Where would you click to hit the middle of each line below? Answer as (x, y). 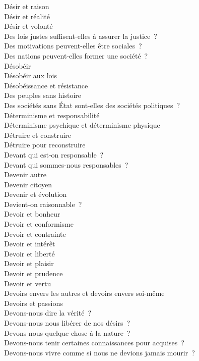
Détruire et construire (38, 135)
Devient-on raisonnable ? (43, 204)
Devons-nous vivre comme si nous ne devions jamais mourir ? (99, 352)
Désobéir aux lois (30, 75)
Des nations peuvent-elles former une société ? (76, 55)
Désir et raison (27, 6)
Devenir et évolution (36, 194)
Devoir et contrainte (35, 234)
